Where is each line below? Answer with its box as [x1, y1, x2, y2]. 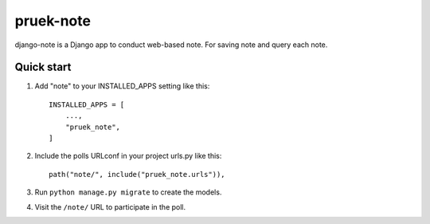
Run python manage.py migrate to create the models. [34, 187, 222, 197]
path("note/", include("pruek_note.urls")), [49, 170, 226, 179]
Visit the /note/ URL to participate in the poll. [34, 202, 186, 211]
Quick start [14, 61, 72, 74]
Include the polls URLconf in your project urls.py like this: [34, 151, 222, 161]
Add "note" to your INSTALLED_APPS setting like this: [34, 81, 210, 91]
